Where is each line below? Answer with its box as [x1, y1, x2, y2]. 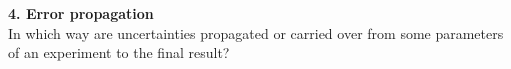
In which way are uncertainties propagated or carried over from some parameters [8, 22, 504, 43]
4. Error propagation [8, 3, 154, 23]
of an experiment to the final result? [8, 42, 230, 63]
